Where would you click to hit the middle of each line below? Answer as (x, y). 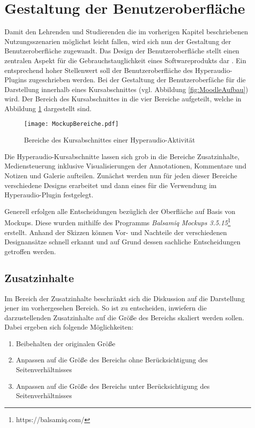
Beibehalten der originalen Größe (66, 343)
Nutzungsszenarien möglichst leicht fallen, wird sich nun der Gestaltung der (118, 41)
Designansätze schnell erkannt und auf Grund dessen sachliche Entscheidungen (123, 242)
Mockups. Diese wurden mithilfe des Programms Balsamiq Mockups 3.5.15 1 (118, 222)
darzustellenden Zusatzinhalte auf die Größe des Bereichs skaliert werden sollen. (124, 317)
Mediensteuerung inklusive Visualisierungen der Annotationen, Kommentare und (126, 166)
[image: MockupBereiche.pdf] (71, 124)
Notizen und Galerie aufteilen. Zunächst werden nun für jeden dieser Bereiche (121, 175)
